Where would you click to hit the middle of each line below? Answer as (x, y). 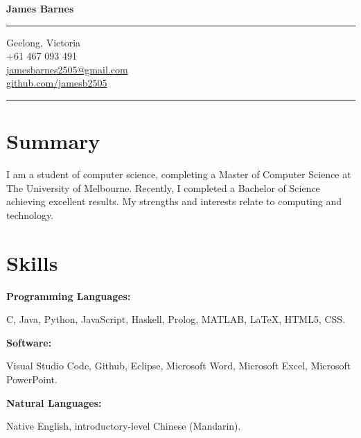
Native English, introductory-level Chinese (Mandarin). (124, 426)
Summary (53, 141)
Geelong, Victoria (44, 42)
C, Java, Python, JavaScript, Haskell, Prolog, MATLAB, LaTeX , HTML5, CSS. (176, 319)
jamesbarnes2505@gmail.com (67, 69)
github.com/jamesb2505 (57, 83)
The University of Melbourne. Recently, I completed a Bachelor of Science (163, 187)
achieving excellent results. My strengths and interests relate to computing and (174, 201)
